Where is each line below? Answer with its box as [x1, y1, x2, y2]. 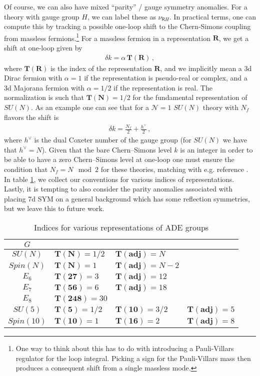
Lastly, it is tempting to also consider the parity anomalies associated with [4, 183, 232, 194]
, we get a [218, 32, 249, 43]
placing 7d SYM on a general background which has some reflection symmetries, [4, 193, 250, 203]
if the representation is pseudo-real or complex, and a [84, 72, 247, 83]
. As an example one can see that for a [30, 102, 149, 112]
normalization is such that [4, 92, 84, 102]
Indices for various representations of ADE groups [34, 221, 209, 233]
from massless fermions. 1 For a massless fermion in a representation [4, 31, 210, 43]
